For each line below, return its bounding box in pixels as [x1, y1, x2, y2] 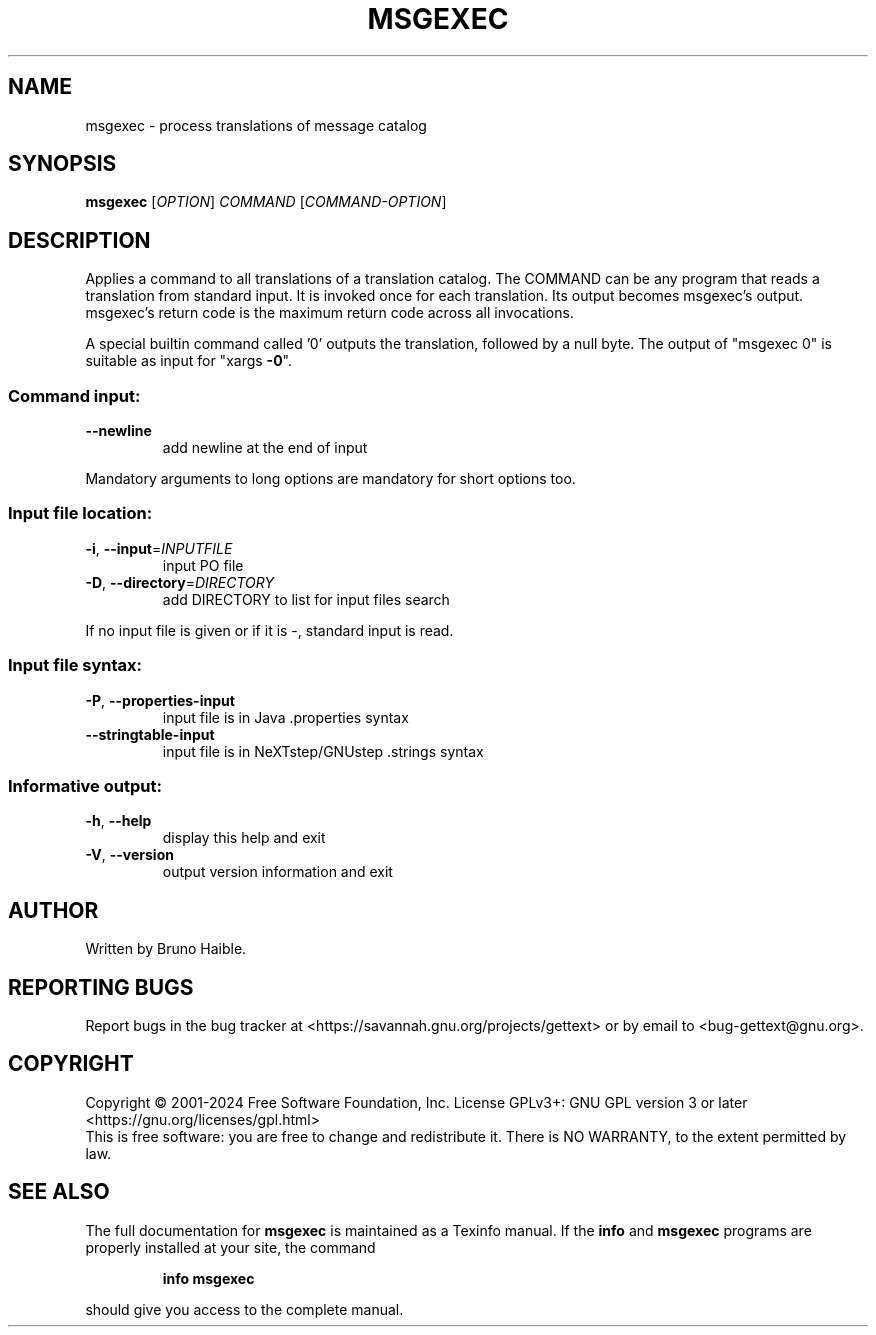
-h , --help [85, 812, 152, 830]
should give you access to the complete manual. [85, 1300, 404, 1318]
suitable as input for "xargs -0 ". [85, 352, 292, 370]
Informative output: [8, 775, 162, 796]
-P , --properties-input [85, 691, 235, 709]
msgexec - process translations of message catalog [85, 116, 427, 134]
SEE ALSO [8, 1179, 110, 1205]
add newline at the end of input [162, 439, 368, 457]
